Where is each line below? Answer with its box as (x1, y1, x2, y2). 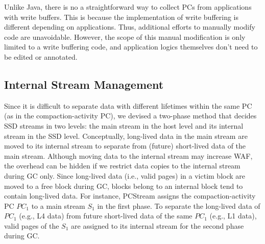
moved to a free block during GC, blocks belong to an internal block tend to (4, 180, 243, 191)
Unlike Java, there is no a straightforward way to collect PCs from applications (4, 2, 252, 12)
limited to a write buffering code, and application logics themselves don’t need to (4, 41, 258, 52)
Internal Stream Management (4, 76, 164, 92)
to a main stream (31, 200, 85, 211)
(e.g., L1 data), (209, 210, 257, 221)
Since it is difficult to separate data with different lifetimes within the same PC (4, 100, 252, 111)
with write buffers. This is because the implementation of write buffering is (4, 11, 239, 22)
